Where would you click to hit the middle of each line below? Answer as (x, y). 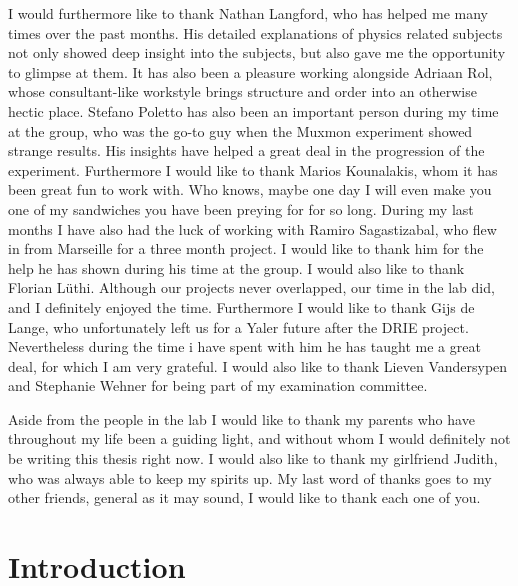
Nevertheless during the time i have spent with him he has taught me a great (244, 346)
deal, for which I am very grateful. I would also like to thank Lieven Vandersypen (258, 365)
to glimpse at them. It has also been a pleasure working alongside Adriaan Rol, (250, 71)
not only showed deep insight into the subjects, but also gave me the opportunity (257, 52)
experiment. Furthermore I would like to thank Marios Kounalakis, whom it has (253, 169)
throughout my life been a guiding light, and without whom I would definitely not (259, 438)
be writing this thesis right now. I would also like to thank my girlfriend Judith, (253, 458)
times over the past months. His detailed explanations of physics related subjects (255, 32)
